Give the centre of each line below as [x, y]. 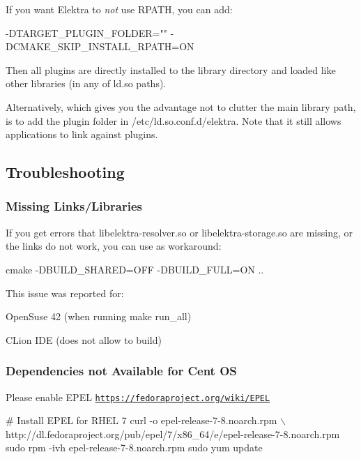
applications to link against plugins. [82, 134]
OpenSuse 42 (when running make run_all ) [99, 316]
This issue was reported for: [65, 293]
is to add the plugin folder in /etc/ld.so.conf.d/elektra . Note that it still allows [174, 120]
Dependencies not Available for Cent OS [121, 371]
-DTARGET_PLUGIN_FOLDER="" [86, 32]
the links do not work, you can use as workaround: [114, 246]
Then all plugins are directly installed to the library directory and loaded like [171, 69]
